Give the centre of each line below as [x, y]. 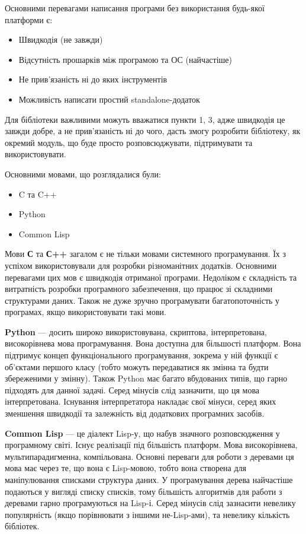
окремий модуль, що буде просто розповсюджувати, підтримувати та [129, 142]
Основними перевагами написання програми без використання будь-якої [135, 8]
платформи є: [29, 19]
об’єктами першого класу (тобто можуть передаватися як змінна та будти [137, 366]
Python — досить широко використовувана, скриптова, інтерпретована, [136, 331]
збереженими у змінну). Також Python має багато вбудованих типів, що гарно [146, 378]
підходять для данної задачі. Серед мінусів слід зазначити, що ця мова [132, 390]
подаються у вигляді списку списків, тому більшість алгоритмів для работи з [144, 491]
